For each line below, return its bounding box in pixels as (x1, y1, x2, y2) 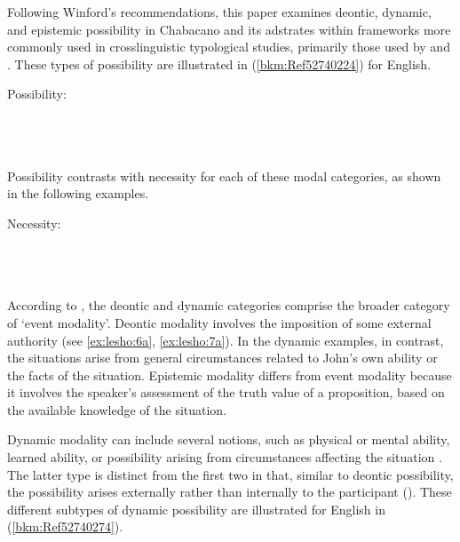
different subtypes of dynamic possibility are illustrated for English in (7, 499, 385, 518)
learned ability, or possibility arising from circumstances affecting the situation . (7, 448, 442, 466)
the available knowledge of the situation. (7, 400, 227, 418)
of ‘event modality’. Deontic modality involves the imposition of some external (7, 313, 432, 331)
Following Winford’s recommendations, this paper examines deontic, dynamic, (7, 3, 432, 20)
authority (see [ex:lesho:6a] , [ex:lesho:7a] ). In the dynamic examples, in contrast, (7, 331, 444, 349)
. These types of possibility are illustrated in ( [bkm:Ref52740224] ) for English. (7, 54, 432, 73)
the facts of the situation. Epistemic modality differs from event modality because (7, 365, 452, 384)
